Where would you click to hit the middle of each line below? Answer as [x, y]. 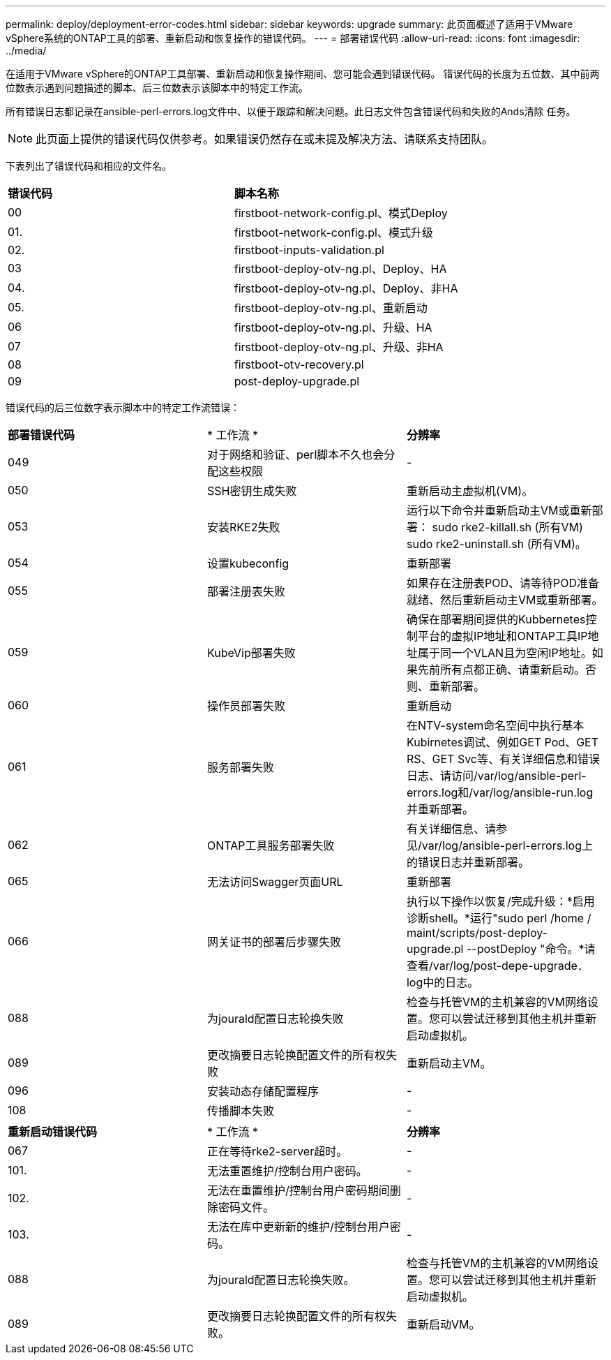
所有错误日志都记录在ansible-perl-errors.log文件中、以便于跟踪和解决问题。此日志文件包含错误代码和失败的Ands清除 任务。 [291, 111]
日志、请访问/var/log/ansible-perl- [496, 776]
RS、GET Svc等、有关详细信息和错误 [503, 759]
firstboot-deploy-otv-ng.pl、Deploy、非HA [346, 288]
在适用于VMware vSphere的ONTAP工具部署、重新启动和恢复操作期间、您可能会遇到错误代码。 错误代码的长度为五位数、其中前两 [303, 74]
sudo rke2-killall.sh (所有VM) [507, 527]
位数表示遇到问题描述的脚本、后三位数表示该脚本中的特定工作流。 [157, 88]
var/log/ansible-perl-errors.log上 [507, 845]
